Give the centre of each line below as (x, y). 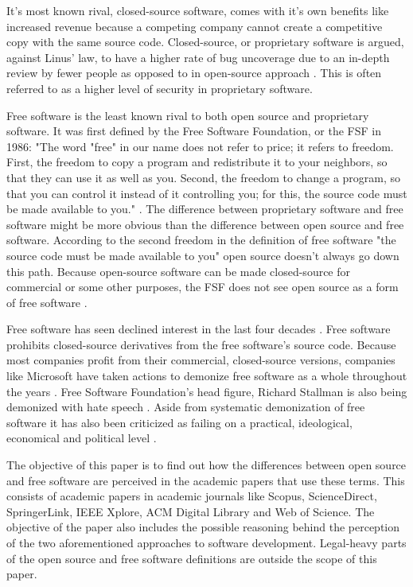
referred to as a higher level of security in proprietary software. (160, 88)
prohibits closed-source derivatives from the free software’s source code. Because (201, 344)
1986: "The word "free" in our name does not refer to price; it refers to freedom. (200, 146)
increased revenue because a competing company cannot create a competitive (195, 26)
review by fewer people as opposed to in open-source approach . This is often (194, 73)
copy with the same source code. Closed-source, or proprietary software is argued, (205, 42)
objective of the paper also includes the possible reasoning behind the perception (203, 527)
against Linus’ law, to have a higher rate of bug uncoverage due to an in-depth (198, 57)
